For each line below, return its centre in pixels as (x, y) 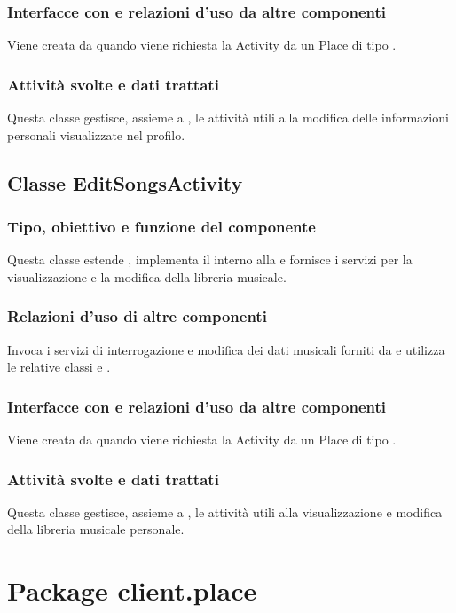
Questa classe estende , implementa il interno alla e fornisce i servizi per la (210, 259)
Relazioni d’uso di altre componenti (137, 316)
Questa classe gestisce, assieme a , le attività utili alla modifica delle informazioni (228, 118)
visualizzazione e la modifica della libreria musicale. (147, 276)
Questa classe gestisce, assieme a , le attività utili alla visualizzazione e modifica (225, 511)
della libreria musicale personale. (96, 529)
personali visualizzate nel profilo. (96, 134)
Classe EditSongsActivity (125, 182)
